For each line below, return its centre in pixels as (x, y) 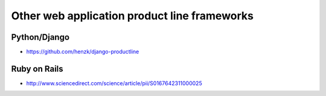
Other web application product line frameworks (132, 16)
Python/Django (40, 37)
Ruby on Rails (37, 69)
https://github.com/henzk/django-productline (83, 52)
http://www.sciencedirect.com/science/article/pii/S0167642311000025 (114, 83)
